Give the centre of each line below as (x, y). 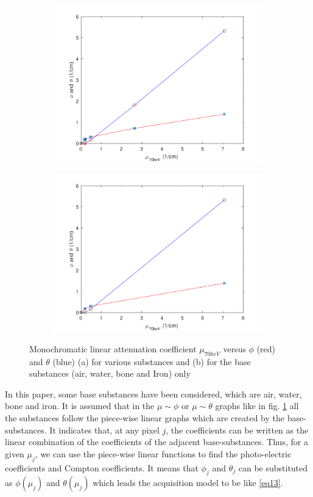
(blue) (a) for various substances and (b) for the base (152, 361)
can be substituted (273, 467)
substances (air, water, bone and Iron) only (110, 373)
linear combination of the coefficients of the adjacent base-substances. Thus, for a (156, 442)
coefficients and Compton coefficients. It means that (102, 467)
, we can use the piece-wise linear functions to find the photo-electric (163, 453)
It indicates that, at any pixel (104, 430)
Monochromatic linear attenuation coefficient (113, 348)
